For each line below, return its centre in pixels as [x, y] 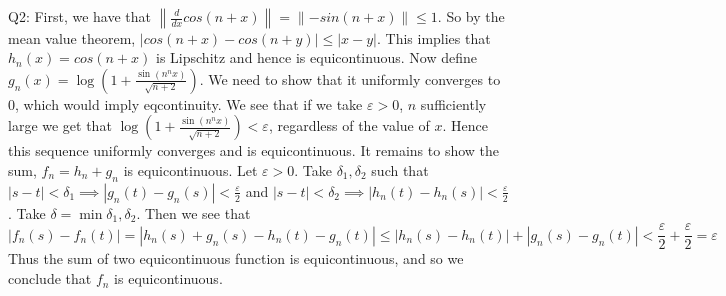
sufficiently [453, 103]
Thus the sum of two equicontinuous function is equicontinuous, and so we [236, 258]
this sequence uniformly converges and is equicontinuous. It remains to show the [254, 150]
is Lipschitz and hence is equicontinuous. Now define [316, 57]
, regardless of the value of [349, 125]
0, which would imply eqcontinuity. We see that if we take [185, 103]
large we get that [60, 125]
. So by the [471, 16]
